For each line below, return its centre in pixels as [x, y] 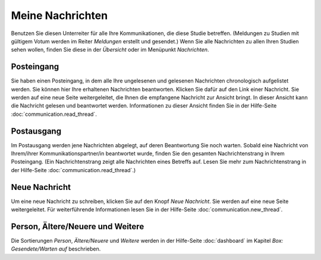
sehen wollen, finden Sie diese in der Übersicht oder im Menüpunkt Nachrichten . [110, 50]
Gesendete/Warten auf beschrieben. [56, 249]
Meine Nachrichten [59, 15]
